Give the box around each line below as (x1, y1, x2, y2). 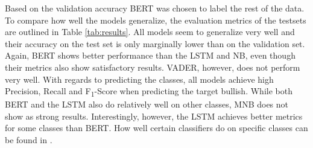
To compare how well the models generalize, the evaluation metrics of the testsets (5, 13, 306, 26)
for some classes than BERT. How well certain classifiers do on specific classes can (5, 121, 308, 134)
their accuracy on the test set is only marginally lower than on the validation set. (5, 37, 305, 50)
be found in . (5, 134, 52, 146)
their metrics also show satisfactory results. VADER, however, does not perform (5, 60, 300, 73)
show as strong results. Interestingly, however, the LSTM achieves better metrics (5, 109, 303, 122)
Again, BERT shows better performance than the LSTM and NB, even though (5, 49, 296, 62)
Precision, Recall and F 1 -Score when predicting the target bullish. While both (5, 85, 292, 98)
